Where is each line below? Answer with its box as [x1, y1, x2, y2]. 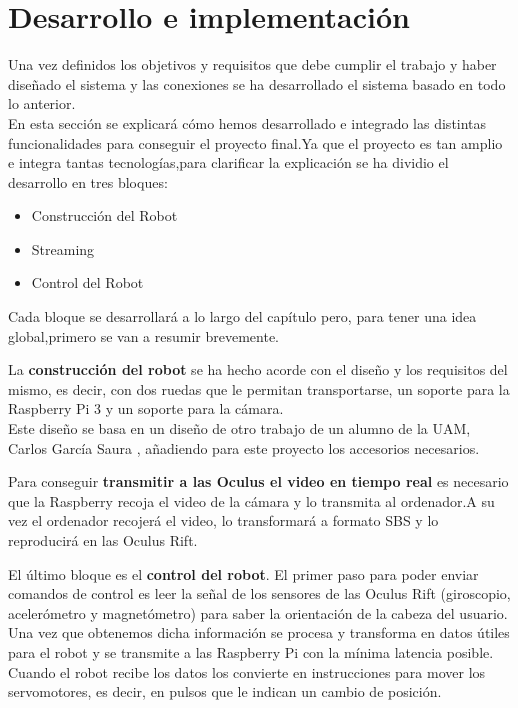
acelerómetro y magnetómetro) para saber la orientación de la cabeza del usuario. [8, 602, 508, 623]
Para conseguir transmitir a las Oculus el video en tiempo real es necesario [8, 471, 509, 492]
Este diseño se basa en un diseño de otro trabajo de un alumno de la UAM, [8, 418, 471, 439]
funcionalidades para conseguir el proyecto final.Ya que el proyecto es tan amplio [8, 132, 503, 153]
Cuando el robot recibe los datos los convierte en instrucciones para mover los [8, 661, 486, 682]
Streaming [31, 238, 95, 259]
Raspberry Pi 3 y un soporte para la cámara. [8, 398, 284, 419]
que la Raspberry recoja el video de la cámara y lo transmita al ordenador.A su [8, 490, 495, 511]
